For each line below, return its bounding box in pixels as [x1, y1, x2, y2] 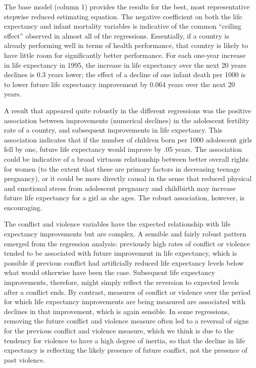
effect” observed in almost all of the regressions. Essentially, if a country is [4, 30, 229, 41]
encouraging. [4, 202, 43, 212]
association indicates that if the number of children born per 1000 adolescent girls [4, 134, 252, 144]
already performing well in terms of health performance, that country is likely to [4, 40, 248, 50]
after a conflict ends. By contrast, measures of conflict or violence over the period [4, 286, 251, 297]
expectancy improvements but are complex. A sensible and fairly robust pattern [4, 229, 247, 239]
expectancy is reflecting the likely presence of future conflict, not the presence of [4, 345, 248, 355]
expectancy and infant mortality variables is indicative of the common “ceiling [4, 21, 242, 31]
